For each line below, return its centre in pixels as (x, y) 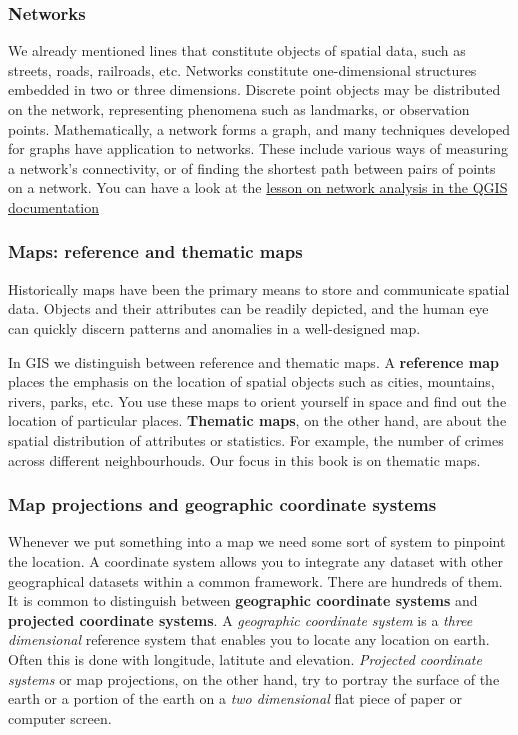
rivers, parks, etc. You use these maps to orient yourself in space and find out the (257, 400)
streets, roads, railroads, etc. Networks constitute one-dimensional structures (242, 69)
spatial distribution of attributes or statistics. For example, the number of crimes (256, 439)
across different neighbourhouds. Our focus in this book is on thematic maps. (244, 459)
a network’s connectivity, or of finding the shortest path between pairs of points (252, 167)
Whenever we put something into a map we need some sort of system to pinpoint (257, 541)
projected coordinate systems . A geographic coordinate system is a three (240, 619)
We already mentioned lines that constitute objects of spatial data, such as (237, 50)
